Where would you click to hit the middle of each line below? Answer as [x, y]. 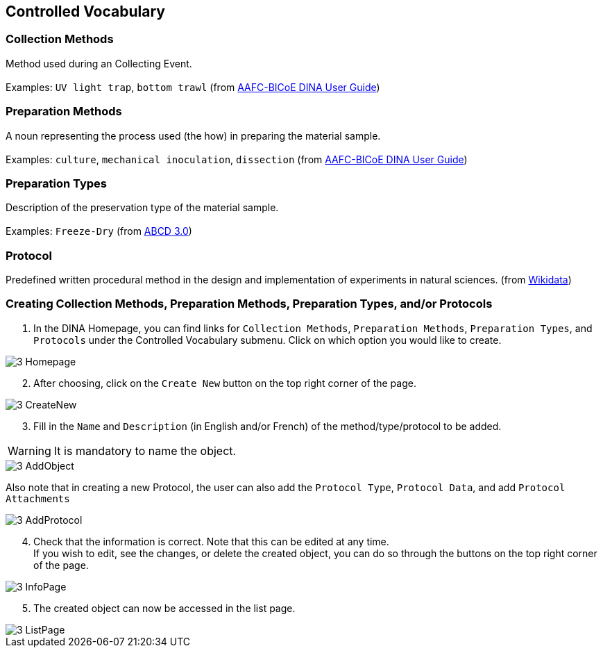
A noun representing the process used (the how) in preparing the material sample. [193, 135]
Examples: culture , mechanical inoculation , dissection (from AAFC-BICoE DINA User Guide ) [237, 159]
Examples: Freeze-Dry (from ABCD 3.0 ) [99, 231]
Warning [29, 451]
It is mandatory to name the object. [145, 451]
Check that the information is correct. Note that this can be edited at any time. [211, 541]
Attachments [38, 498]
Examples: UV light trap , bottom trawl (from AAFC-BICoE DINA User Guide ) [193, 87]
